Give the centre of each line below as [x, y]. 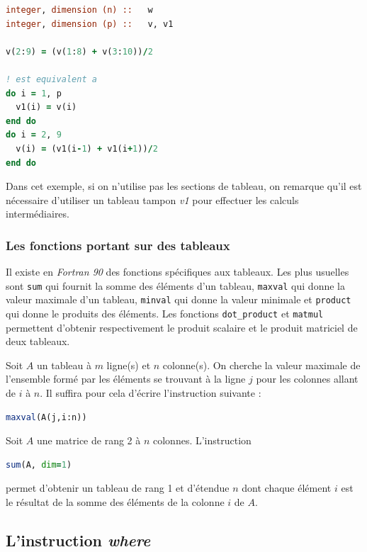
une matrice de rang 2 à [89, 440]
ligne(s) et [129, 365]
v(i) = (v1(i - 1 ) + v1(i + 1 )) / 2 [87, 148]
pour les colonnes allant [307, 379]
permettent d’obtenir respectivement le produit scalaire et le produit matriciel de [182, 327]
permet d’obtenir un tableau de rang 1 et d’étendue [118, 488]
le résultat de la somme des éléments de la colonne [115, 502]
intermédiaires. [38, 214]
